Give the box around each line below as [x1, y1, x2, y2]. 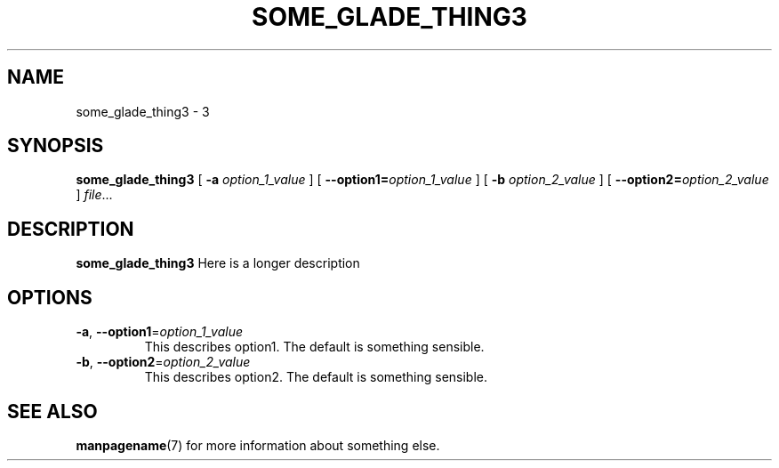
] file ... [76, 187, 113, 203]
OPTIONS [7, 286, 92, 309]
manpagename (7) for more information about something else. [76, 437, 440, 453]
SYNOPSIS [7, 134, 104, 157]
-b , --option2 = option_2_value [76, 354, 251, 370]
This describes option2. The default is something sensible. [144, 369, 488, 385]
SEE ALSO [7, 399, 98, 423]
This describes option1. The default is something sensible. [144, 339, 485, 355]
